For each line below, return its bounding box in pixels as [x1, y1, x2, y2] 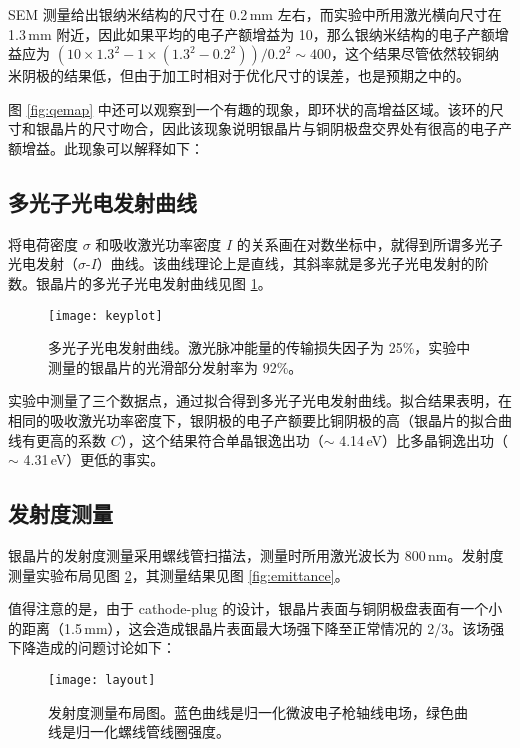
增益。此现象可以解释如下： [21, 137, 204, 158]
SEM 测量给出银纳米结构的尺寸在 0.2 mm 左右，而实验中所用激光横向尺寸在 [8, 4, 502, 24]
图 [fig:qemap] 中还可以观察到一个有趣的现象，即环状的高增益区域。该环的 [8, 98, 490, 119]
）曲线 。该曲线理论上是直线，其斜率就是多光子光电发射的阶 [96, 253, 489, 274]
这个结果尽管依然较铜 [344, 43, 485, 64]
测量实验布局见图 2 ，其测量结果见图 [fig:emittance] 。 [8, 564, 349, 585]
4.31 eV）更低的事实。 [23, 449, 165, 470]
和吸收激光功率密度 [95, 233, 222, 254]
